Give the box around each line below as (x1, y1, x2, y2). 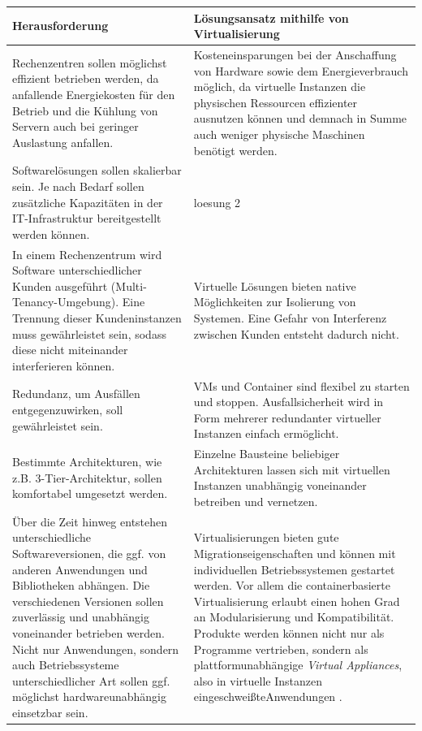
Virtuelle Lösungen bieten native (193, 277, 356, 294)
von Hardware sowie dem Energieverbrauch (193, 62, 408, 79)
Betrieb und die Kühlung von (12, 102, 158, 119)
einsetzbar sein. (12, 703, 88, 720)
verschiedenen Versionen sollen (12, 592, 164, 609)
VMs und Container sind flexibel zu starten (193, 377, 410, 394)
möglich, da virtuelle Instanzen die (193, 78, 366, 95)
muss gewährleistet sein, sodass (12, 325, 166, 342)
